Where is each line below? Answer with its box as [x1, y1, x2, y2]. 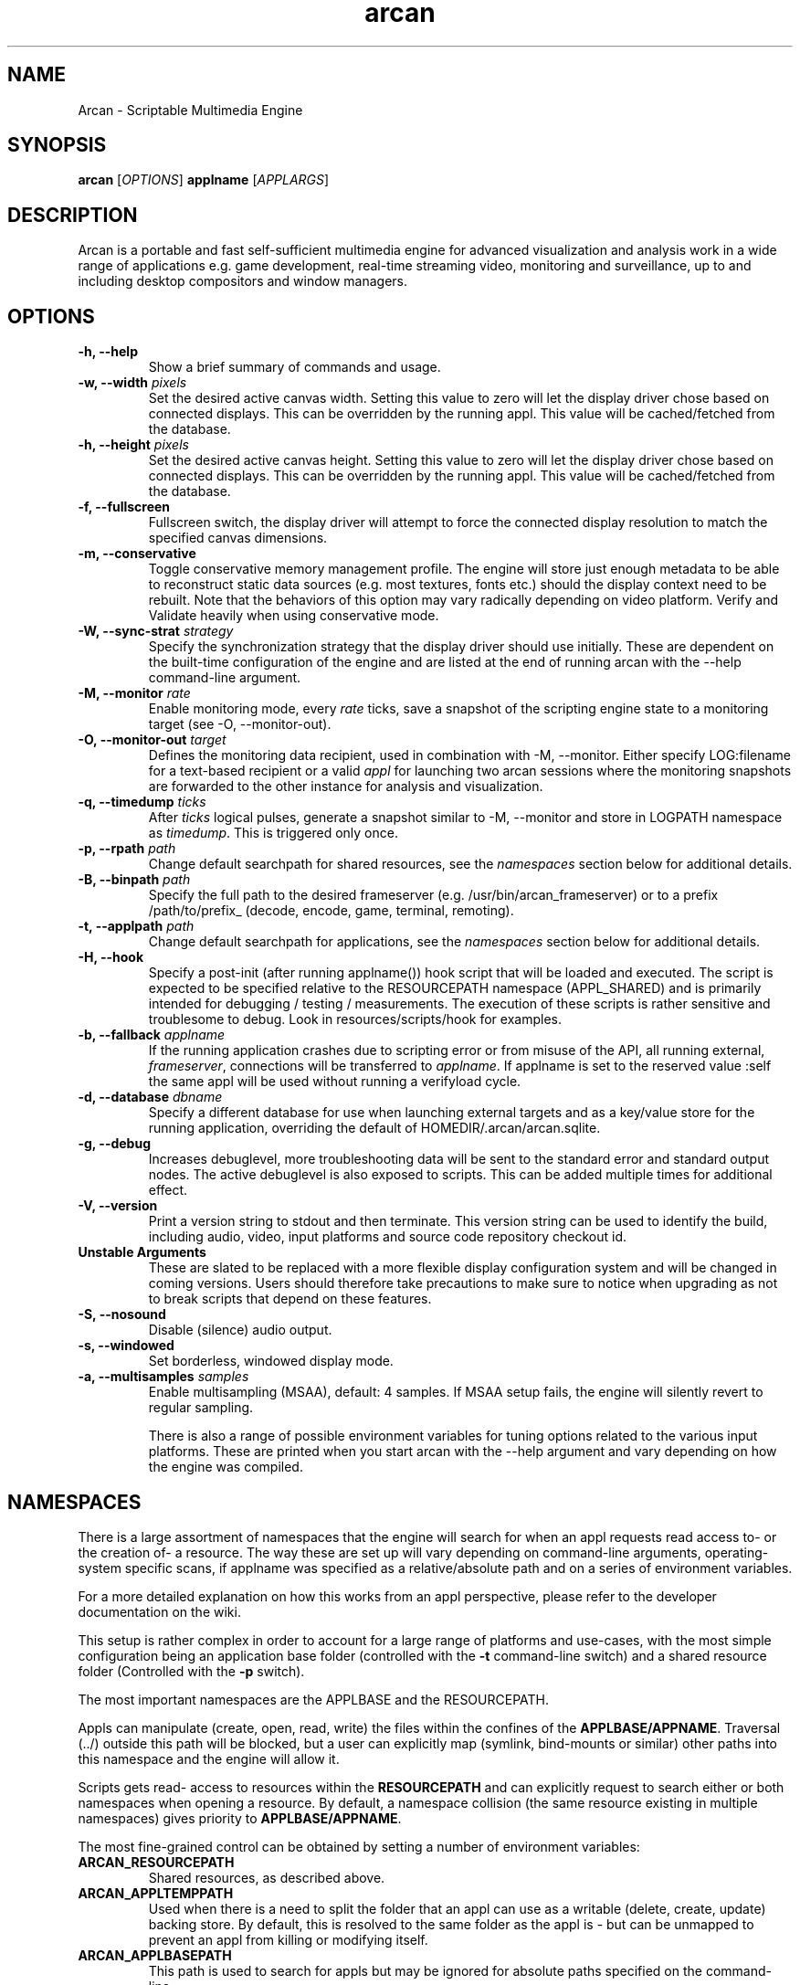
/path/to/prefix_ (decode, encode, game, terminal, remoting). [148, 903, 514, 919]
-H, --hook [78, 949, 144, 966]
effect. [148, 1182, 188, 1198]
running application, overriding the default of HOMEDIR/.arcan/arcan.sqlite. [148, 1120, 601, 1136]
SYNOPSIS [7, 133, 107, 157]
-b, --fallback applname [78, 1027, 226, 1043]
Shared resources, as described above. [148, 1869, 385, 1885]
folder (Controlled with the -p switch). [78, 1663, 305, 1679]
